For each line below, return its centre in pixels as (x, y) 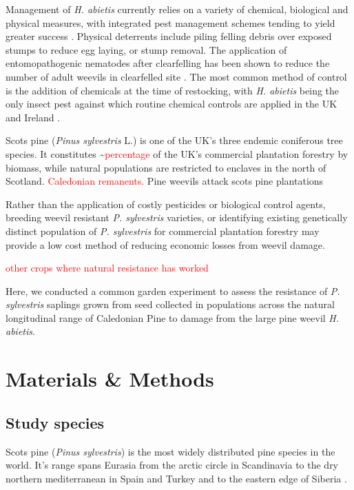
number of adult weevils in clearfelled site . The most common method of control (176, 76)
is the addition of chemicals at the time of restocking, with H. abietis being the (173, 90)
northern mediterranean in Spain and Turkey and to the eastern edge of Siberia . (176, 478)
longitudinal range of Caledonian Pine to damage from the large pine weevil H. (173, 317)
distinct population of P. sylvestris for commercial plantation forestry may (163, 231)
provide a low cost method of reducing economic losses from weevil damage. (165, 244)
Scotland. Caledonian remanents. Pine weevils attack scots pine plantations (165, 181)
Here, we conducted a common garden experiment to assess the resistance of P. (173, 290)
